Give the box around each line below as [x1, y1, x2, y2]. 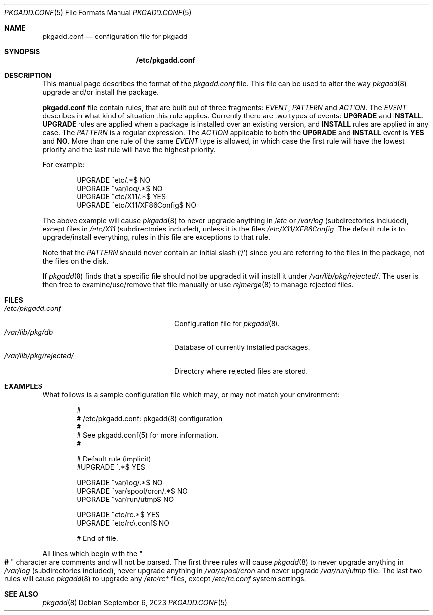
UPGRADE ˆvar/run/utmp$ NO [77, 495, 174, 503]
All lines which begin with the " [42, 549, 143, 558]
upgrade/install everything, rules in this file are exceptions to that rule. [42, 233, 270, 241]
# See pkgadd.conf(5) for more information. [77, 431, 219, 439]
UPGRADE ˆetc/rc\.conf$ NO [77, 519, 169, 527]
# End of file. [77, 534, 118, 542]
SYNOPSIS [4, 47, 40, 56]
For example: [42, 160, 85, 169]
